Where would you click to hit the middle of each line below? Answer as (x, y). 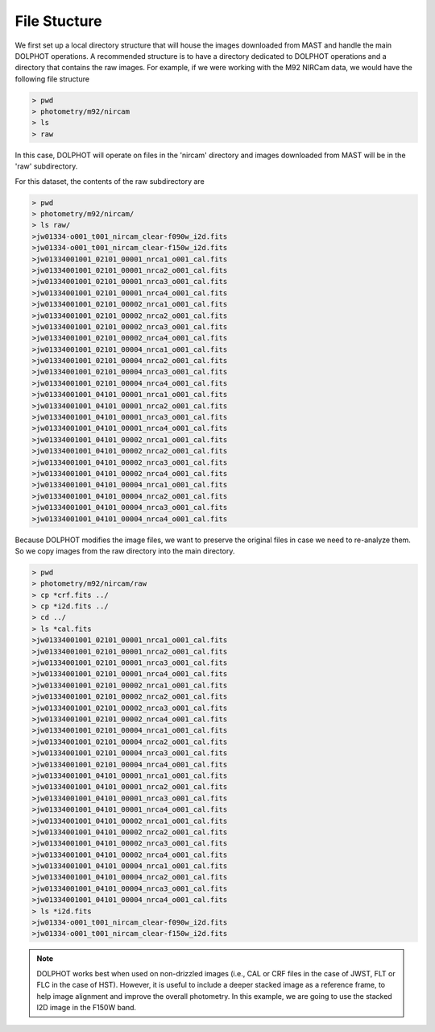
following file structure (52, 79)
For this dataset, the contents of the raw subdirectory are (110, 181)
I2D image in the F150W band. (87, 1007)
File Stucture (58, 21)
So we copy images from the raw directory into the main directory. (125, 551)
